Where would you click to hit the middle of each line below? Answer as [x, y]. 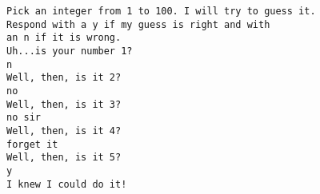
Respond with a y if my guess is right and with [138, 24]
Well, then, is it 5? [64, 158]
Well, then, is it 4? [64, 131]
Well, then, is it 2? [64, 78]
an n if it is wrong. [64, 38]
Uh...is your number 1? [70, 51]
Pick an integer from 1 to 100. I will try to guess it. [161, 11]
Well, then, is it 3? [64, 104]
